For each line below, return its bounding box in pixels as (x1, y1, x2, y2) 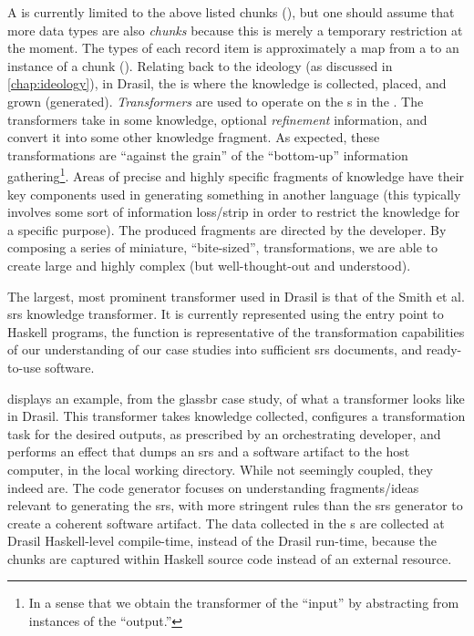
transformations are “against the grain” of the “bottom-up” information (7, 145, 408, 164)
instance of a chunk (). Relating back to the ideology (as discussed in (7, 56, 393, 75)
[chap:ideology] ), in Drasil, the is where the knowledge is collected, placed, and (7, 74, 447, 93)
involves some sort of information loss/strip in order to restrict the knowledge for (7, 202, 460, 221)
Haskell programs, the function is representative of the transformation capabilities (7, 322, 465, 341)
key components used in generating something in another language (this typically (7, 184, 461, 203)
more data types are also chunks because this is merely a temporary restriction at (7, 20, 463, 39)
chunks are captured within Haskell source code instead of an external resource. (7, 549, 452, 568)
